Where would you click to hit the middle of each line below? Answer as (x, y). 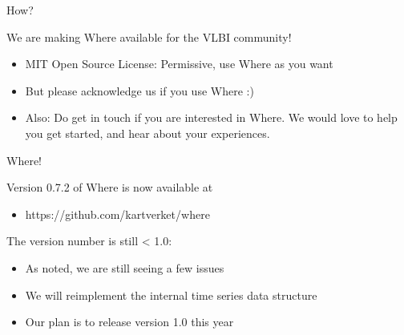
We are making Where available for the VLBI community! (149, 36)
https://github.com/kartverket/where (117, 214)
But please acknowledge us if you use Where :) (139, 90)
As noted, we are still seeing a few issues (125, 267)
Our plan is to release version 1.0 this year (129, 322)
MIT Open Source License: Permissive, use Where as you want (179, 64)
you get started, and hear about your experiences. (147, 133)
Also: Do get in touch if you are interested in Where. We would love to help (211, 117)
